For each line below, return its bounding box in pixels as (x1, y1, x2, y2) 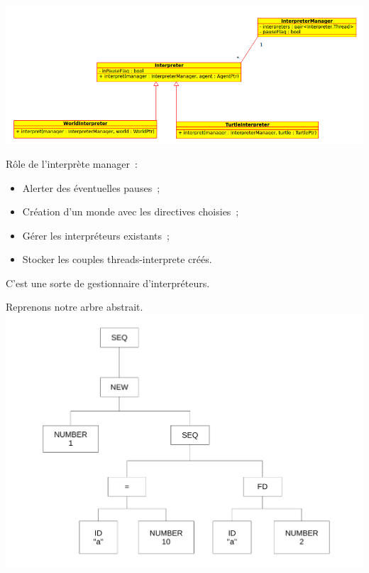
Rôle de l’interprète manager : (6, 156, 138, 171)
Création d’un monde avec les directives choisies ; (22, 204, 239, 219)
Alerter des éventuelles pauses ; (22, 180, 160, 195)
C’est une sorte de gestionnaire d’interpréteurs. (6, 275, 210, 290)
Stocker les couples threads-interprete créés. (22, 252, 212, 267)
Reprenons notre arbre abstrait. (6, 299, 143, 314)
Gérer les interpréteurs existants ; (22, 227, 170, 242)
